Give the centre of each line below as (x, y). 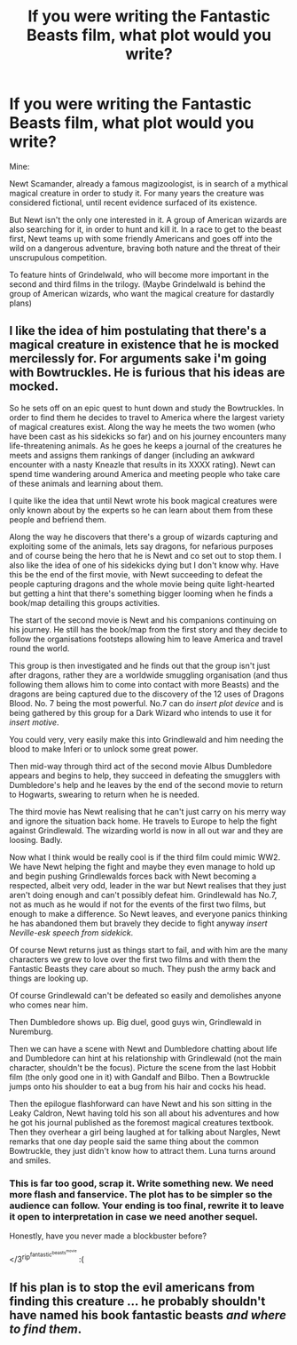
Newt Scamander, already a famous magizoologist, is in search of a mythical (149, 183)
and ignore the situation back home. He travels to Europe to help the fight (143, 821)
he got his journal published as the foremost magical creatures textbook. (142, 1122)
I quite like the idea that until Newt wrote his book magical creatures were (143, 500)
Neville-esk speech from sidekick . (71, 932)
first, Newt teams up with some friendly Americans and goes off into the (141, 238)
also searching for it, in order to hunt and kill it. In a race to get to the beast (145, 229)
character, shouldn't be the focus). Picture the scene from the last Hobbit (143, 1067)
